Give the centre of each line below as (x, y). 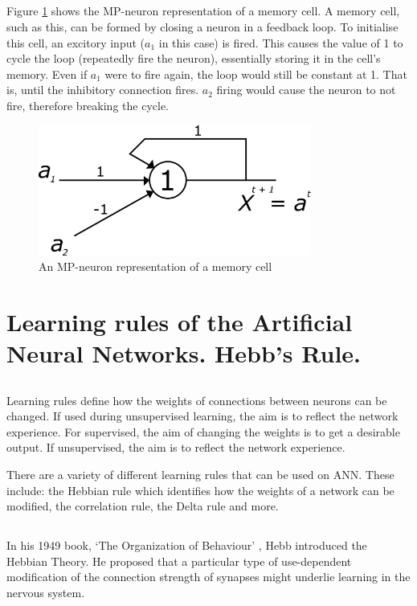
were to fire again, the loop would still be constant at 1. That (256, 74)
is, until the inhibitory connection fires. (103, 90)
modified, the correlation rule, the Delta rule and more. (143, 506)
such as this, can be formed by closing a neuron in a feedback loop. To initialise (202, 26)
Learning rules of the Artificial (180, 321)
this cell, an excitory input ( (76, 42)
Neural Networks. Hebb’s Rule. (184, 353)
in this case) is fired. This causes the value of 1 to (281, 42)
